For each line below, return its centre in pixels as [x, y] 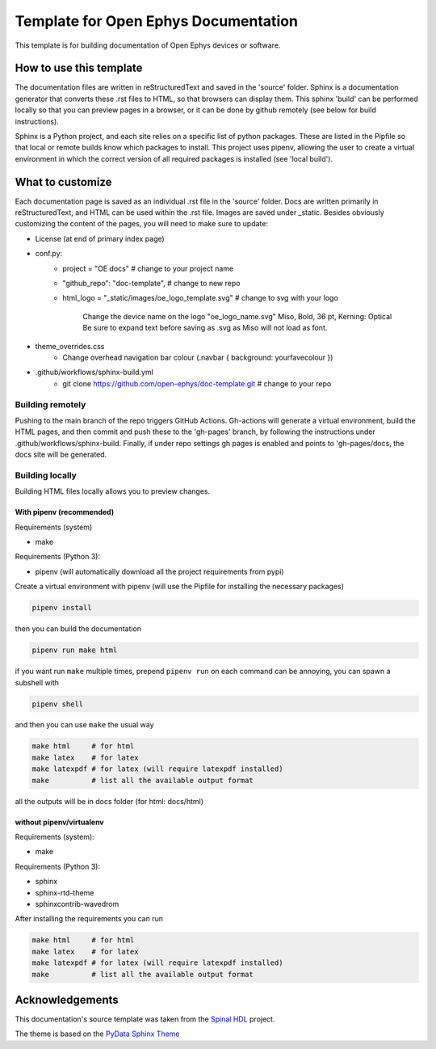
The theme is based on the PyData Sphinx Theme [97, 1034]
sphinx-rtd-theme [65, 892]
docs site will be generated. [61, 455]
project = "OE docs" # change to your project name [148, 268]
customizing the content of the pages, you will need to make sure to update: [141, 224]
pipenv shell [58, 704]
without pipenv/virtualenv [59, 822]
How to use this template [79, 68]
